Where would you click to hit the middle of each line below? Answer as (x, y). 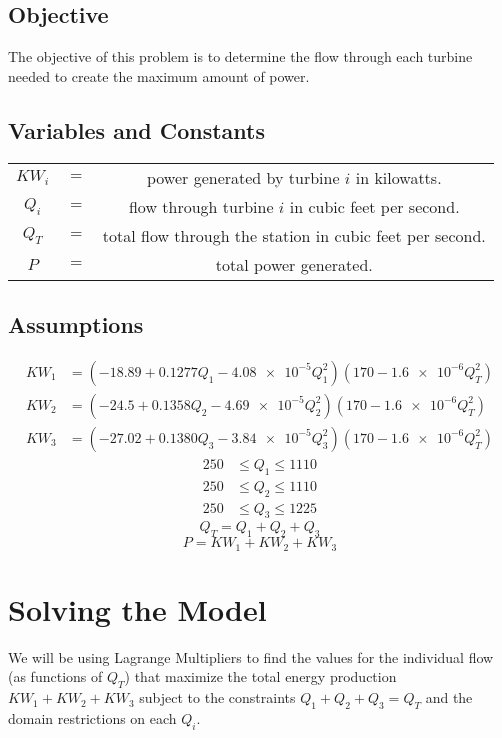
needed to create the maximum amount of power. (159, 75)
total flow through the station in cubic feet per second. (294, 235)
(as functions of (55, 676)
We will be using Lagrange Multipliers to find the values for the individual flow (251, 656)
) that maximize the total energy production (260, 676)
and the (449, 697)
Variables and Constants (137, 129)
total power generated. (294, 264)
